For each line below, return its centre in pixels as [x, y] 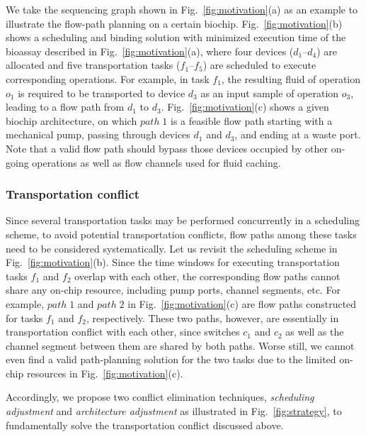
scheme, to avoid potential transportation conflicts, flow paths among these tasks [181, 234]
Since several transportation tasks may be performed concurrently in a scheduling [183, 220]
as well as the [315, 332]
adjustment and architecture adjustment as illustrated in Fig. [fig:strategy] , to [174, 411]
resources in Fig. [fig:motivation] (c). [105, 373]
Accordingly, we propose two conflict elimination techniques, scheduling [160, 397]
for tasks [24, 317]
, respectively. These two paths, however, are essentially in [213, 317]
